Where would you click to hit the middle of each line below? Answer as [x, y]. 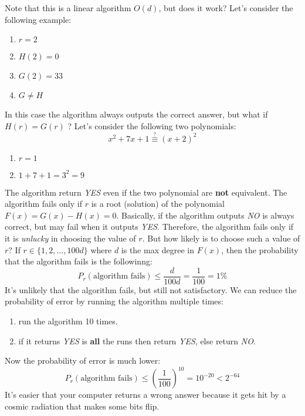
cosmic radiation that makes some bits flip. [82, 406]
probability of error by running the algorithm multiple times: [114, 301]
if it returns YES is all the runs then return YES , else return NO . [137, 340]
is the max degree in [157, 249]
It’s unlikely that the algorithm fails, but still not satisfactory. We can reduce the [151, 289]
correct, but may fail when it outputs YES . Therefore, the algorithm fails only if [149, 227]
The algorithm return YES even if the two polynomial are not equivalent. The [146, 192]
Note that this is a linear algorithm [68, 8]
